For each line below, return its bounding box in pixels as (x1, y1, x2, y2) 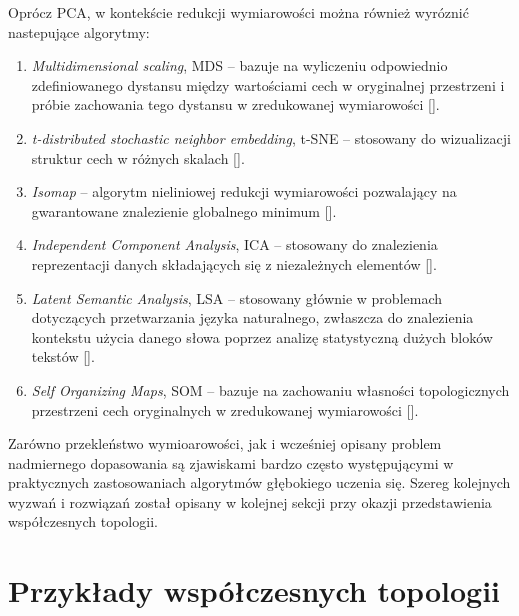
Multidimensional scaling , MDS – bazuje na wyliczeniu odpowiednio (31, 55, 448, 76)
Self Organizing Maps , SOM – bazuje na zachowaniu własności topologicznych (31, 379, 510, 400)
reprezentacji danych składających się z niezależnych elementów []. (31, 253, 437, 274)
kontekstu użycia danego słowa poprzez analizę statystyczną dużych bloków (31, 326, 493, 347)
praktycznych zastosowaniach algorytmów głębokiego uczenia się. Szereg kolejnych (8, 472, 511, 493)
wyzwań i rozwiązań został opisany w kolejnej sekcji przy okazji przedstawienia (8, 491, 492, 512)
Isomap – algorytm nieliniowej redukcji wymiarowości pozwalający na (31, 181, 457, 202)
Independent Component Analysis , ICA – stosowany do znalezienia (31, 234, 438, 255)
